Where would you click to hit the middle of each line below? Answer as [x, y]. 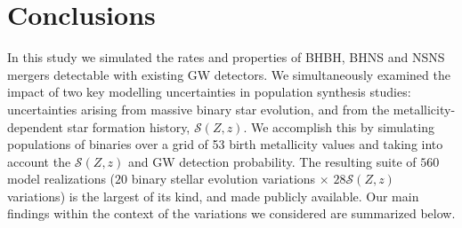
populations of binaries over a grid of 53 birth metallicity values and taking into [225, 144]
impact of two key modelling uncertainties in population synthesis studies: [209, 92]
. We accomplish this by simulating [339, 126]
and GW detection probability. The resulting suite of [272, 161]
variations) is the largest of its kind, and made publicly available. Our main [213, 196]
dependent [36, 126]
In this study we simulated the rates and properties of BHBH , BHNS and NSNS [226, 57]
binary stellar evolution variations [223, 179]
